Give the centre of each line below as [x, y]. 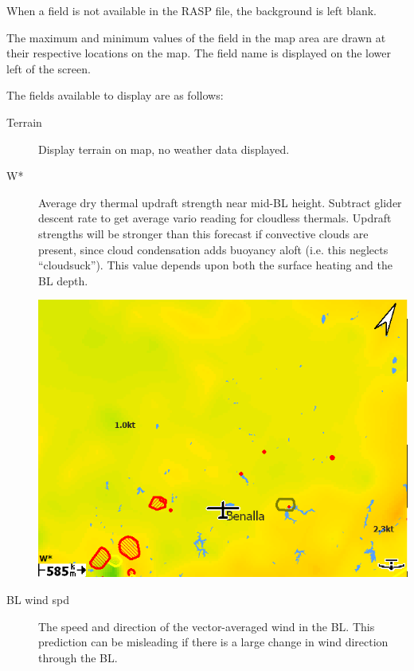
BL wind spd [38, 599]
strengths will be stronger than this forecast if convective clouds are [203, 233]
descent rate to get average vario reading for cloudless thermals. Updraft [215, 218]
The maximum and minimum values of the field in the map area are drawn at [196, 37]
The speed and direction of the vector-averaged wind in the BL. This [207, 626]
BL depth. [63, 280]
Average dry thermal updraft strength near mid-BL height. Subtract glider [220, 202]
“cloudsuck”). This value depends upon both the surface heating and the [215, 265]
